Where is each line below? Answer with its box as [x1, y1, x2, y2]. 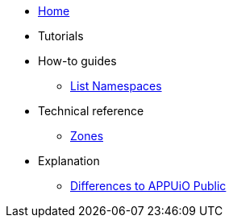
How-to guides [38, 54, 117, 68]
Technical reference [38, 104, 144, 118]
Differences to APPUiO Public [70, 179, 227, 193]
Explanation [38, 154, 100, 168]
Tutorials [38, 29, 84, 43]
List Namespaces [70, 79, 162, 93]
